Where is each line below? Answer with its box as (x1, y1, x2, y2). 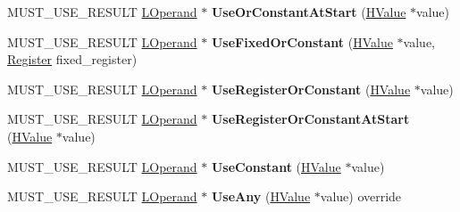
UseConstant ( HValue (211, 157, 341, 175)
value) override (320, 187, 402, 206)
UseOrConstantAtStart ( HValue (211, 3, 406, 20)
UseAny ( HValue (211, 187, 311, 206)
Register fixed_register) (7, 50, 138, 69)
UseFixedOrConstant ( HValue (211, 32, 393, 51)
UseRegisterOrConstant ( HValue (211, 79, 411, 98)
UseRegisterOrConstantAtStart (211, 110, 410, 128)
